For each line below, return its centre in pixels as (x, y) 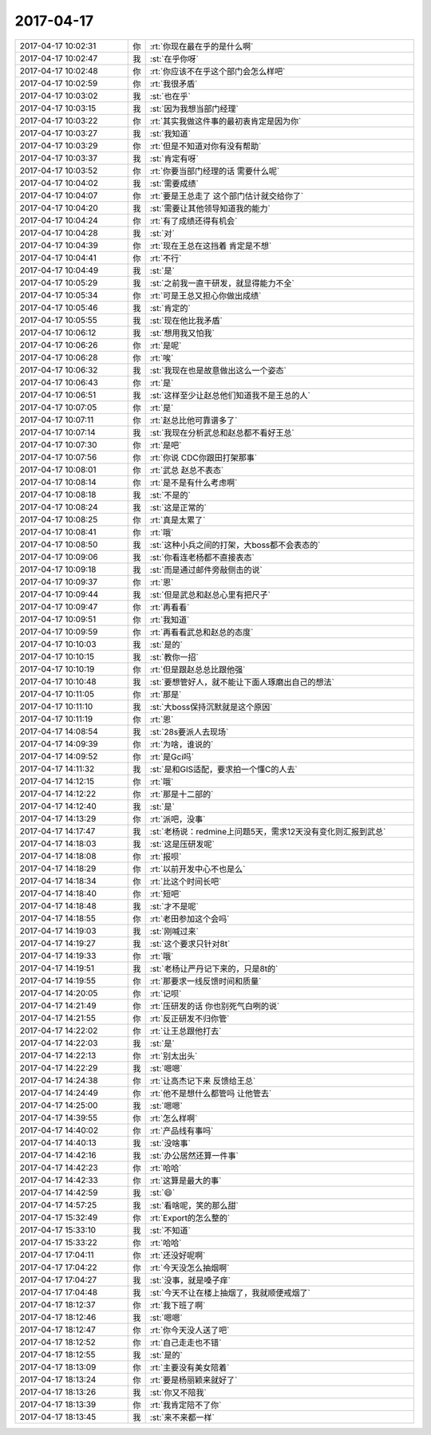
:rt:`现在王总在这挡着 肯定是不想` (211, 246)
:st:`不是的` (170, 495)
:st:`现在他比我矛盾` (186, 321)
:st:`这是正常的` (178, 507)
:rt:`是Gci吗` (172, 756)
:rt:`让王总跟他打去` (186, 1031)
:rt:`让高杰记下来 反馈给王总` (203, 1081)
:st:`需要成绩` (174, 183)
